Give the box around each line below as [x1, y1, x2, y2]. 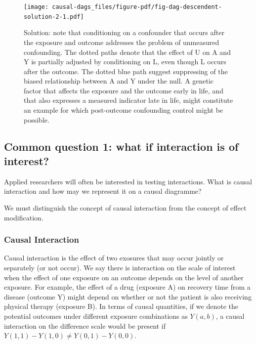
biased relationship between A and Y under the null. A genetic [24, 76, 214, 86]
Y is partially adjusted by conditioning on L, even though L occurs [24, 56, 226, 67]
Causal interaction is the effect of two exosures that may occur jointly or [4, 253, 224, 263]
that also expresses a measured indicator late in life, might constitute [24, 95, 233, 105]
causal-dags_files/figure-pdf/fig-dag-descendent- [52, 3, 222, 10]
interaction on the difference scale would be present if [4, 320, 166, 331]
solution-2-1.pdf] [24, 13, 84, 20]
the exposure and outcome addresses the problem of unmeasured [24, 37, 219, 47]
